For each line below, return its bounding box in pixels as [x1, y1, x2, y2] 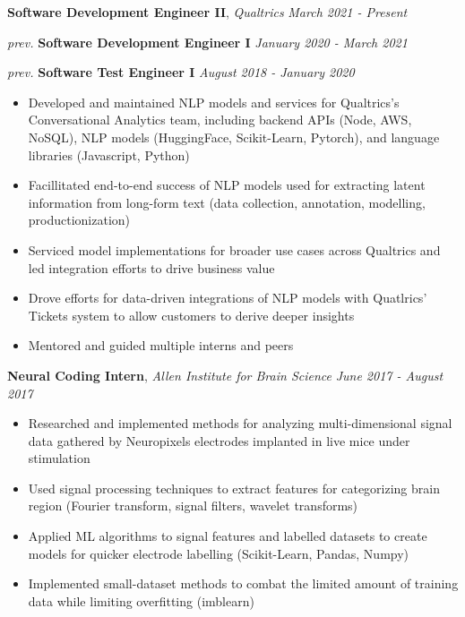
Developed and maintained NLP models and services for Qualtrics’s [28, 92, 400, 111]
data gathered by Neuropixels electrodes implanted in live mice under [28, 431, 410, 450]
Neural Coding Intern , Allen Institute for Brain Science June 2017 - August [7, 365, 443, 384]
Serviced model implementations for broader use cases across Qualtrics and [28, 240, 441, 259]
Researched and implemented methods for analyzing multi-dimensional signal [28, 414, 452, 433]
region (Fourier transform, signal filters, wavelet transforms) [28, 496, 358, 515]
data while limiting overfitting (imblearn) [28, 591, 254, 610]
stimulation [28, 449, 90, 467]
